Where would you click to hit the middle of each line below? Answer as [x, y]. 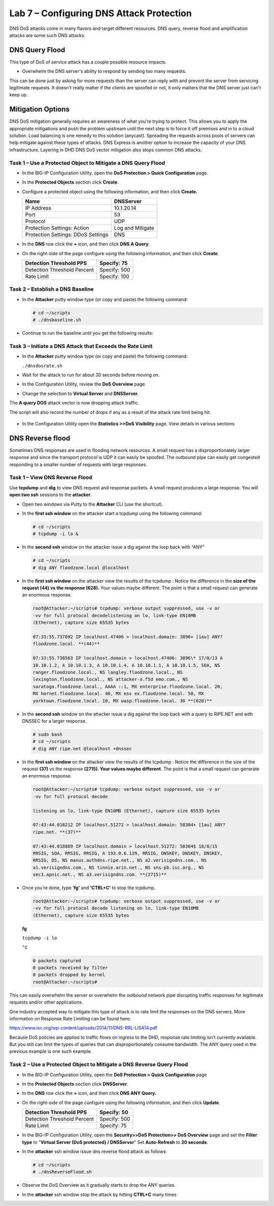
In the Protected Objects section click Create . [71, 182]
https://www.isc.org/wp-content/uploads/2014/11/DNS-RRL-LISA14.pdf [83, 1028]
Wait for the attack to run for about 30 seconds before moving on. [91, 375]
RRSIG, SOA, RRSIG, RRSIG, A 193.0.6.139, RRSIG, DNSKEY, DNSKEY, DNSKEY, [128, 853]
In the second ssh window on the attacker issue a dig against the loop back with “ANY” [113, 547]
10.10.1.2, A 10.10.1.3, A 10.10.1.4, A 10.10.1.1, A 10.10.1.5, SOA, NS [126, 665]
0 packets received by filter [70, 968]
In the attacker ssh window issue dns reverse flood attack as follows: [95, 1151]
